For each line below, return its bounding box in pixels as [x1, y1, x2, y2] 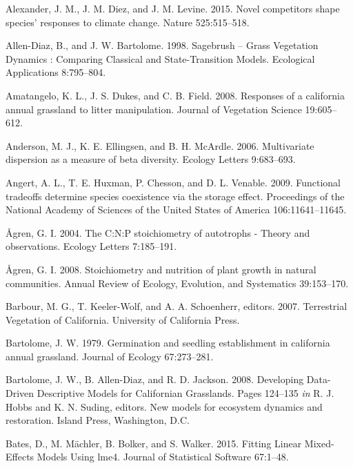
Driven [6, 386, 34, 400]
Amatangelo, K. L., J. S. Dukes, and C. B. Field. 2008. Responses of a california [6, 88, 345, 102]
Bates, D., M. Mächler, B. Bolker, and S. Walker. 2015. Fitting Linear [6, 436, 302, 450]
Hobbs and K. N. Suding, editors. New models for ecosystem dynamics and [6, 399, 323, 413]
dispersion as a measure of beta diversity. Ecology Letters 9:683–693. [6, 152, 296, 166]
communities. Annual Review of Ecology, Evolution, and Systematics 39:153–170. [6, 275, 349, 290]
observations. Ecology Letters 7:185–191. [6, 239, 177, 253]
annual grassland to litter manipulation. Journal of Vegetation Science [6, 101, 302, 116]
